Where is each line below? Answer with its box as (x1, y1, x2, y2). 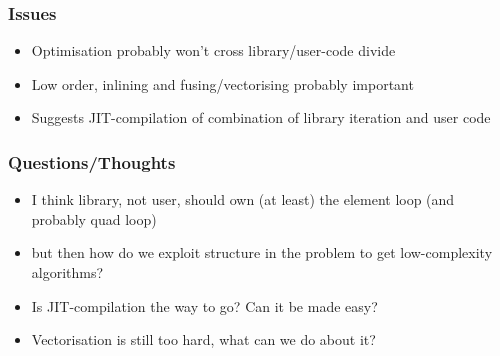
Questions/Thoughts (8, 149, 176, 174)
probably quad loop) (31, 208, 157, 229)
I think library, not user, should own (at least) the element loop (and (31, 189, 455, 210)
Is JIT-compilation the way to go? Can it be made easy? (31, 295, 378, 316)
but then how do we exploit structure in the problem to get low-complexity (31, 242, 493, 263)
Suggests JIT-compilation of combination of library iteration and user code (31, 107, 491, 128)
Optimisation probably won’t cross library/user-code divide (31, 40, 396, 61)
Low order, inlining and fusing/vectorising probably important (31, 73, 414, 94)
